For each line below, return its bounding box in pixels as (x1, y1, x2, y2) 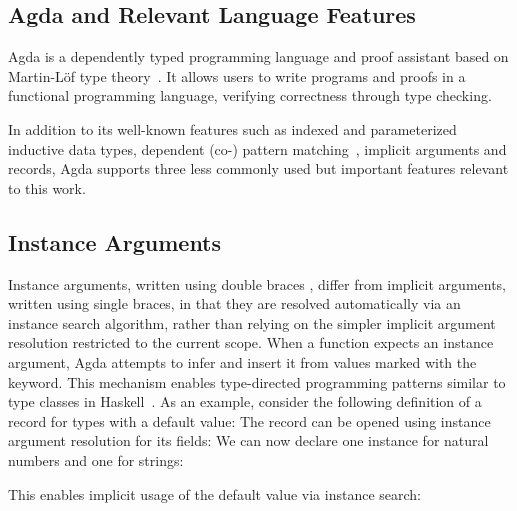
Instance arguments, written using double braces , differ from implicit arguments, (8, 273, 507, 294)
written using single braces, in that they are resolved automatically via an (8, 293, 461, 314)
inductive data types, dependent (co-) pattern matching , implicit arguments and (8, 138, 507, 159)
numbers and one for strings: (8, 449, 184, 470)
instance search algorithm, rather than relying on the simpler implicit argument (8, 312, 496, 333)
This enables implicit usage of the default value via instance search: (8, 483, 422, 504)
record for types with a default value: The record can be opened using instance (8, 410, 491, 431)
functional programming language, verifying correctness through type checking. (8, 85, 492, 106)
